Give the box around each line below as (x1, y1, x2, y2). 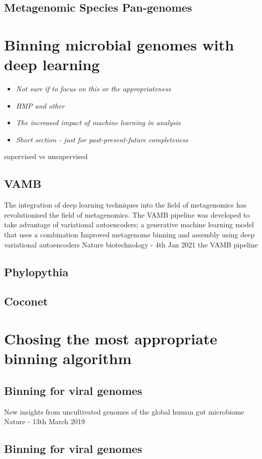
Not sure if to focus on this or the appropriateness (16, 83, 171, 94)
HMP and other (16, 100, 65, 111)
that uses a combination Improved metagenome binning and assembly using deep (4, 229, 255, 240)
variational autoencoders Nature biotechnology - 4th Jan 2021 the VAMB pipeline (4, 239, 258, 249)
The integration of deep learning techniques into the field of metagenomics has (4, 199, 247, 210)
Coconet (4, 293, 48, 309)
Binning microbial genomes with (4, 34, 234, 55)
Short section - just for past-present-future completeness (16, 134, 188, 144)
